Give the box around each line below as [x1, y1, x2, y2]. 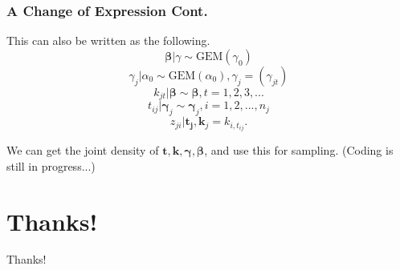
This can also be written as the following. [6, 32, 210, 49]
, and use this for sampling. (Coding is [204, 142, 394, 159]
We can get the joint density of [6, 142, 159, 159]
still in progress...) [6, 157, 96, 174]
